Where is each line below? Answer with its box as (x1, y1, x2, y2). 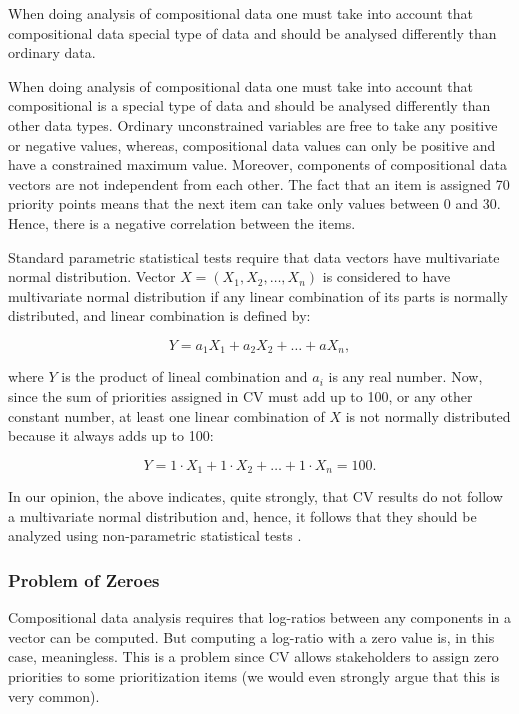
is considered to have (322, 266, 451, 287)
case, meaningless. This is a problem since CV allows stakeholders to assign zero (8, 646, 499, 667)
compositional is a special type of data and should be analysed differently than (8, 95, 491, 116)
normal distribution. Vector (8, 266, 176, 287)
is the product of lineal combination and (61, 366, 308, 387)
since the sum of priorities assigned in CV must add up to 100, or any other (8, 385, 473, 406)
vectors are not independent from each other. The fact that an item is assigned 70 (8, 173, 510, 194)
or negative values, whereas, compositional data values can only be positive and (8, 134, 496, 155)
